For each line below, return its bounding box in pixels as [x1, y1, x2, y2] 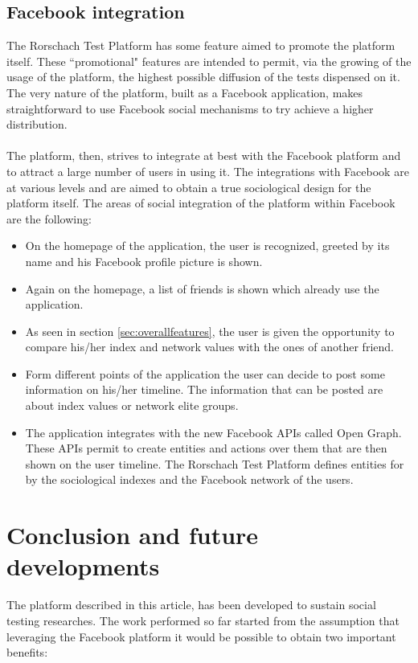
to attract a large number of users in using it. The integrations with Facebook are [6, 162, 409, 179]
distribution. [6, 116, 68, 133]
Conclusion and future [6, 518, 259, 551]
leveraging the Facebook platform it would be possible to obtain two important [6, 628, 396, 645]
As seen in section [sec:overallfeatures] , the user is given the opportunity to [25, 322, 395, 339]
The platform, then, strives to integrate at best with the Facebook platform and [6, 147, 401, 164]
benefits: [6, 644, 48, 661]
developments [6, 550, 160, 583]
